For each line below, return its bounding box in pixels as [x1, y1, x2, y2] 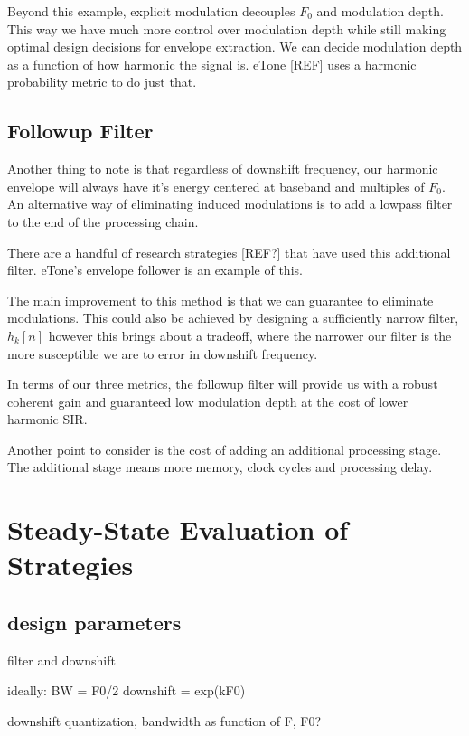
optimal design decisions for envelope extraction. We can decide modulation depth [7, 37, 463, 56]
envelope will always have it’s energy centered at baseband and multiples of [7, 176, 425, 195]
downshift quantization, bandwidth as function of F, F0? [7, 712, 322, 731]
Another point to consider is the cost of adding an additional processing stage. [7, 439, 442, 458]
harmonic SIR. [7, 410, 88, 429]
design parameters [7, 609, 182, 637]
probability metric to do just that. [7, 72, 197, 91]
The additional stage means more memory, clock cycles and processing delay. [7, 458, 433, 477]
